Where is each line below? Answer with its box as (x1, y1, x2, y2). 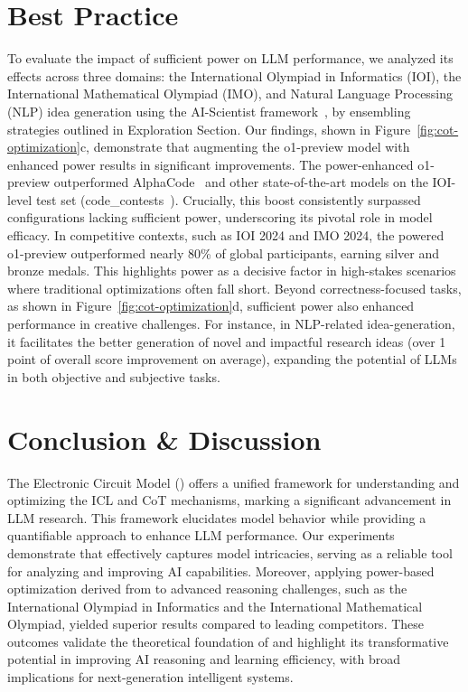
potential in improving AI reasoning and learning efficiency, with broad (7, 650, 401, 669)
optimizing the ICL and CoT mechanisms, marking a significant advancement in (7, 491, 452, 510)
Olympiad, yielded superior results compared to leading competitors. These (7, 614, 425, 633)
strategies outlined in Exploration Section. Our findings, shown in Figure (7, 119, 411, 138)
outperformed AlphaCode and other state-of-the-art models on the (53, 173, 428, 192)
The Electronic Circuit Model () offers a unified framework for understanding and (7, 472, 460, 491)
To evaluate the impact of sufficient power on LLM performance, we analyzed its (7, 49, 454, 68)
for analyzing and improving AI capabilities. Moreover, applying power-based (7, 561, 435, 580)
